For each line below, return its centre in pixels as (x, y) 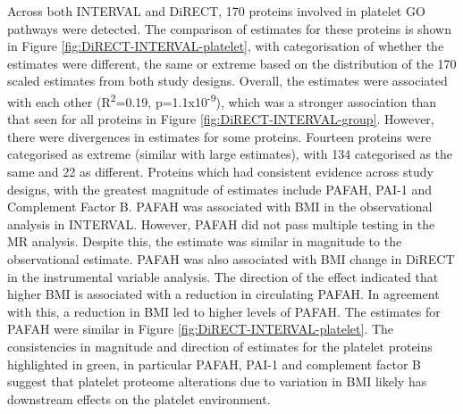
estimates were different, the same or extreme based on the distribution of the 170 (232, 63)
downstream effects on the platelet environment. (139, 398)
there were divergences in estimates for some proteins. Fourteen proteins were (219, 136)
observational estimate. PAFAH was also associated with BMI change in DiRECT (231, 258)
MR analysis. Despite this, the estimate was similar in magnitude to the (205, 241)
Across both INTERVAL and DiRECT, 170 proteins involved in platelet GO (216, 11)
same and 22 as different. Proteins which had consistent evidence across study (220, 171)
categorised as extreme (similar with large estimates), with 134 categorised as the (230, 154)
